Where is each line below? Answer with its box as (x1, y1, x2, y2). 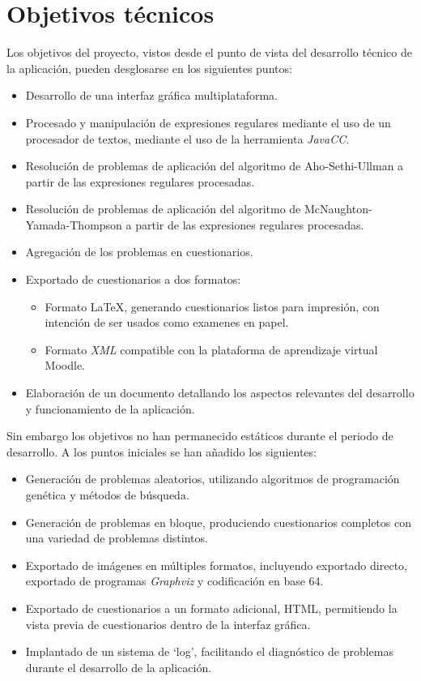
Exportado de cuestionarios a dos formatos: (25, 271, 241, 288)
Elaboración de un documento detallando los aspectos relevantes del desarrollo (25, 384, 415, 401)
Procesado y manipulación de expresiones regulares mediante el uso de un (25, 113, 391, 131)
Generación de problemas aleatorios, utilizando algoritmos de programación (25, 470, 400, 487)
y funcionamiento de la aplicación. (25, 400, 195, 417)
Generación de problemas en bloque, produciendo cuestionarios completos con (25, 513, 411, 530)
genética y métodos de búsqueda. (25, 486, 189, 503)
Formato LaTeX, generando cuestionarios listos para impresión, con (45, 298, 380, 315)
